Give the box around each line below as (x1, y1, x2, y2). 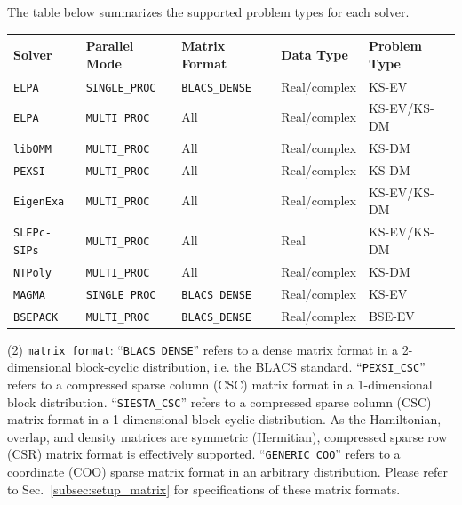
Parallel (85, 36, 134, 55)
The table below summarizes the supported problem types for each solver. (7, 3, 410, 20)
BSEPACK (13, 310, 59, 324)
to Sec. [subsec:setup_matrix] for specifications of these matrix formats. (7, 479, 401, 498)
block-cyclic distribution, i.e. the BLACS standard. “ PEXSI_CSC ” (76, 357, 426, 376)
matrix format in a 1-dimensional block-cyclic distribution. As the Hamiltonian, (7, 410, 442, 429)
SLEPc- (13, 227, 52, 240)
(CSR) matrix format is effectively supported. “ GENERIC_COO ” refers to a (7, 445, 401, 463)
